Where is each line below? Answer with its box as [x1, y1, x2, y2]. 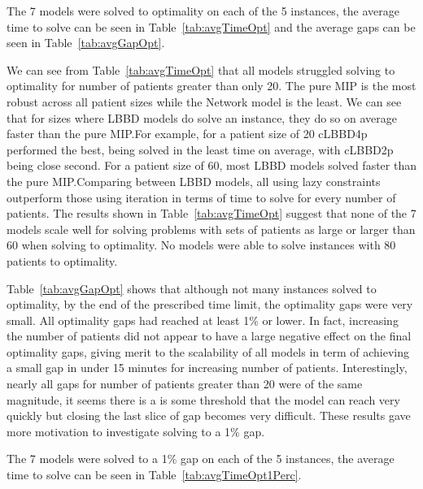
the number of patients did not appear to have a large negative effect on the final [7, 327, 412, 344]
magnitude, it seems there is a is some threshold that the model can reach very [7, 391, 400, 408]
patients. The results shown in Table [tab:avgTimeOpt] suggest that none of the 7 [7, 205, 416, 222]
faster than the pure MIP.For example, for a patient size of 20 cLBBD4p [7, 125, 368, 142]
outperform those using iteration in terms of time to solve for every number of [7, 188, 396, 206]
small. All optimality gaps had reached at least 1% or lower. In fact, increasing [7, 311, 399, 328]
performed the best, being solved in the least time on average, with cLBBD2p [7, 141, 394, 158]
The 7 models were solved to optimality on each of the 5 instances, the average [7, 2, 399, 19]
